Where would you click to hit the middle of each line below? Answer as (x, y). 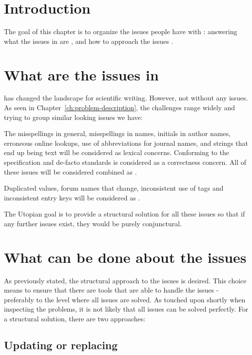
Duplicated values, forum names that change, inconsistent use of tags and (114, 188)
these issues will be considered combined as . (70, 171)
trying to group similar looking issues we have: (73, 117)
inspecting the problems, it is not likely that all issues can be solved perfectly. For (126, 309)
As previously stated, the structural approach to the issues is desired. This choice (125, 280)
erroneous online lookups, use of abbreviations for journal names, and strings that (126, 143)
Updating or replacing (61, 345)
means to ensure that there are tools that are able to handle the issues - (111, 290)
